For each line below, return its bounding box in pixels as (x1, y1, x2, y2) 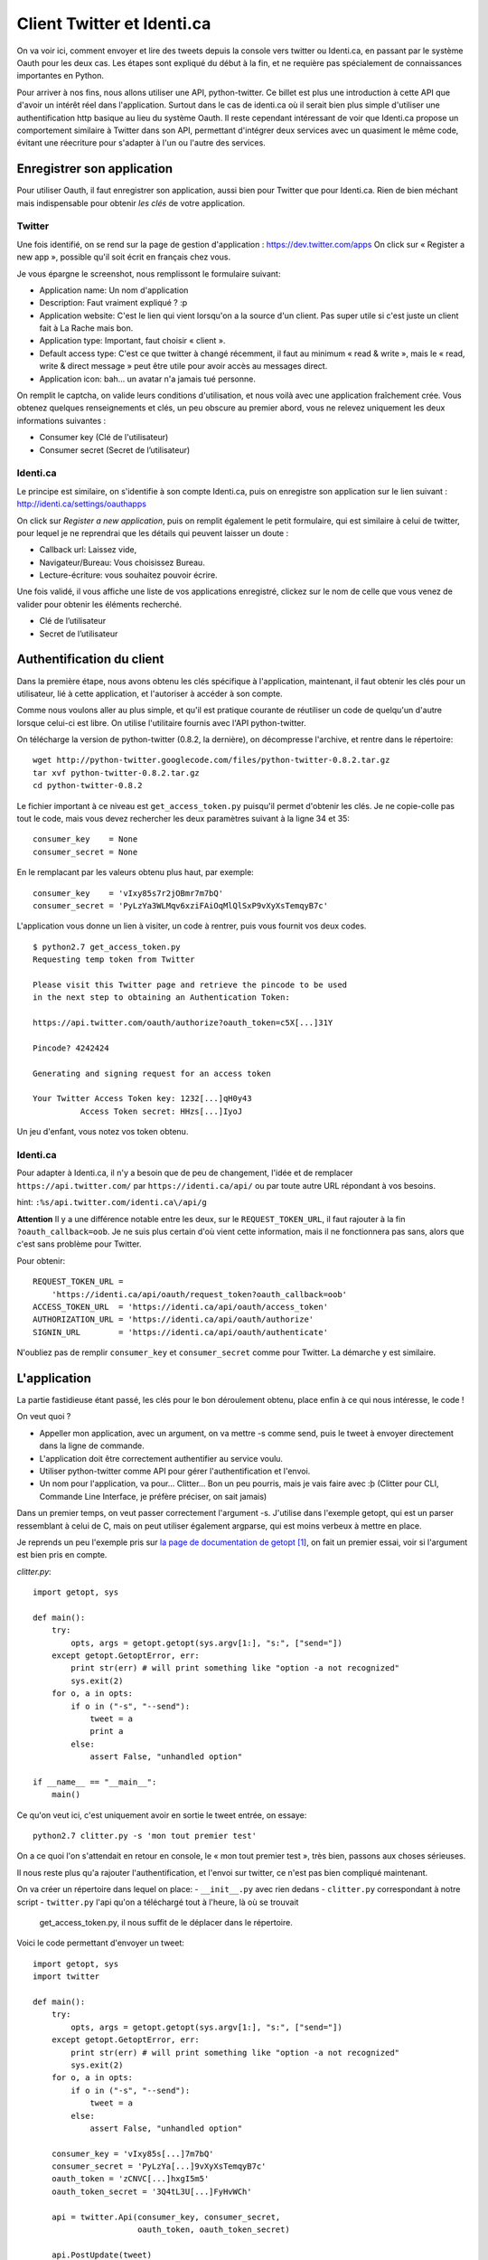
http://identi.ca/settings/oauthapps (16, 498, 146, 510)
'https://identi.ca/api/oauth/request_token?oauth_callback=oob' (51, 1289, 348, 1299)
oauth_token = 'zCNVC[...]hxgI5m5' (51, 2174, 210, 2184)
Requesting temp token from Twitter (33, 955, 195, 965)
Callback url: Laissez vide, (39, 544, 137, 555)
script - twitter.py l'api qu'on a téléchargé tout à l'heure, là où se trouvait (16, 1897, 299, 1907)
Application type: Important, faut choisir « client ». (39, 335, 226, 346)
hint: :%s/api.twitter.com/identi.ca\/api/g (16, 1197, 207, 1208)
